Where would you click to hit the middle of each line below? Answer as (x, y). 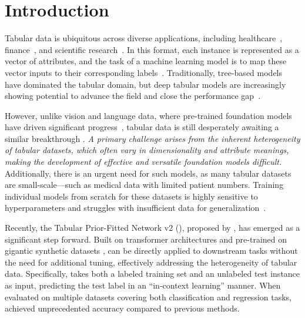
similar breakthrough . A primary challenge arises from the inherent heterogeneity (152, 138)
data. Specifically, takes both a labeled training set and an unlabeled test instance (152, 274)
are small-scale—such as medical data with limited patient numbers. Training (144, 185)
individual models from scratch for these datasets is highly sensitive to (131, 196)
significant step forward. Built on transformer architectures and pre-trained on (146, 239)
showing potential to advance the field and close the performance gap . (133, 96)
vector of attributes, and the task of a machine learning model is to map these (146, 61)
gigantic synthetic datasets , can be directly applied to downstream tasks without (151, 251)
